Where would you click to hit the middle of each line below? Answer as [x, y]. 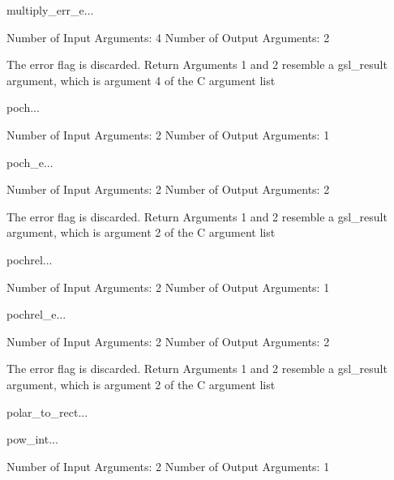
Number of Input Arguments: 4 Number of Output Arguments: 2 [168, 37]
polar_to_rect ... [47, 411]
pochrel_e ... [36, 314]
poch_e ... [30, 162]
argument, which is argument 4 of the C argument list [141, 80]
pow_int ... [32, 439]
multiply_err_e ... [50, 10]
